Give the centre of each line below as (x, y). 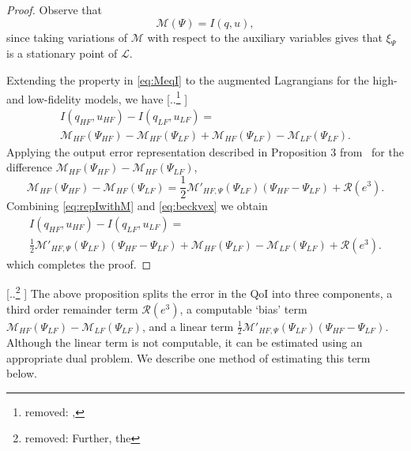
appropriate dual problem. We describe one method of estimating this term (189, 357)
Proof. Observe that (55, 9)
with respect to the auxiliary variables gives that (265, 37)
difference (29, 167)
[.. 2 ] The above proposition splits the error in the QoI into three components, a (200, 292)
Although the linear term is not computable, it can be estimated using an (185, 342)
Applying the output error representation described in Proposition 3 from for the (205, 151)
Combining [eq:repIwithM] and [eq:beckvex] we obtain (137, 206)
